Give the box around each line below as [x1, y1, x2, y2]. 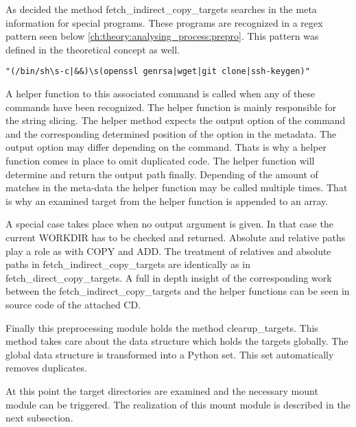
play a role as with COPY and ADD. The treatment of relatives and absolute [5, 243, 331, 258]
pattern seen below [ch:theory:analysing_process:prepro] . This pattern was [5, 29, 319, 43]
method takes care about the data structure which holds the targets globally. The [5, 334, 348, 348]
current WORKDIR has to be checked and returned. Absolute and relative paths [5, 230, 346, 244]
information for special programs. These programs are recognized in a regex [5, 15, 323, 29]
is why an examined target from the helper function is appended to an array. [5, 193, 329, 208]
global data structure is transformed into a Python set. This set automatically [5, 347, 334, 361]
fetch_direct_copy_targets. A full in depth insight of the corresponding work [5, 270, 332, 284]
